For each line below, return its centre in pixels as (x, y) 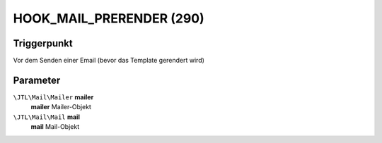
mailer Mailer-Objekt (61, 107)
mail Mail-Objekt (55, 127)
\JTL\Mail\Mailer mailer (53, 97)
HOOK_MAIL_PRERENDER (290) (109, 18)
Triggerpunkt (43, 43)
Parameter (37, 80)
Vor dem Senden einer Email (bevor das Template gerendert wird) (109, 61)
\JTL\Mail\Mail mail (47, 117)
